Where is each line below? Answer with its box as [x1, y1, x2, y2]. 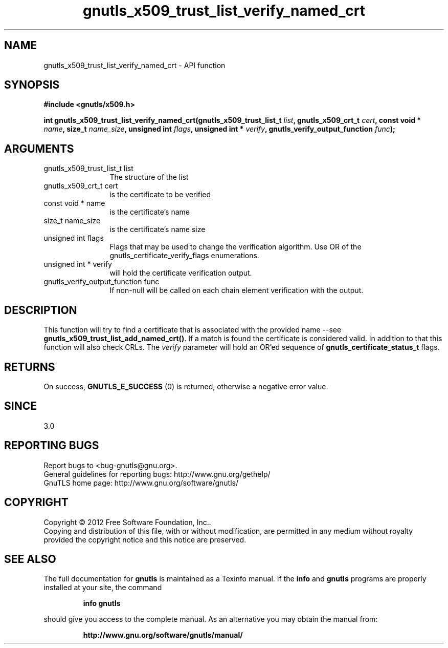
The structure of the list [109, 173, 189, 182]
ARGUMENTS [4, 142, 74, 155]
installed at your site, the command [43, 583, 162, 592]
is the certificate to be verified [109, 190, 211, 199]
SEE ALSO [4, 552, 56, 566]
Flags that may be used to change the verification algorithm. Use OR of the [109, 242, 362, 252]
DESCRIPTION [4, 303, 77, 317]
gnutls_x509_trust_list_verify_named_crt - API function [43, 60, 226, 70]
